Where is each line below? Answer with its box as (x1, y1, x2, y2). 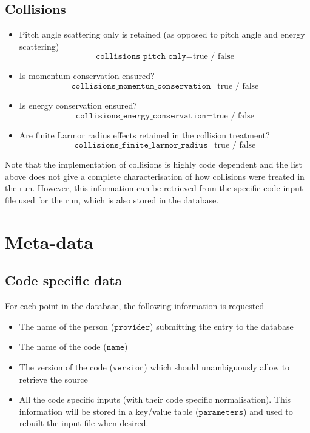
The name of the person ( (19, 319, 115, 332)
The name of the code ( (19, 340, 107, 353)
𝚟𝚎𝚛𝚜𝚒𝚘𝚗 (112, 363, 144, 372)
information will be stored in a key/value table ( (19, 404, 199, 417)
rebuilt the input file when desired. (19, 417, 149, 429)
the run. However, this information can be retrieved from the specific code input (5, 182, 303, 194)
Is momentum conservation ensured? (19, 69, 155, 82)
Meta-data (5, 229, 93, 254)
